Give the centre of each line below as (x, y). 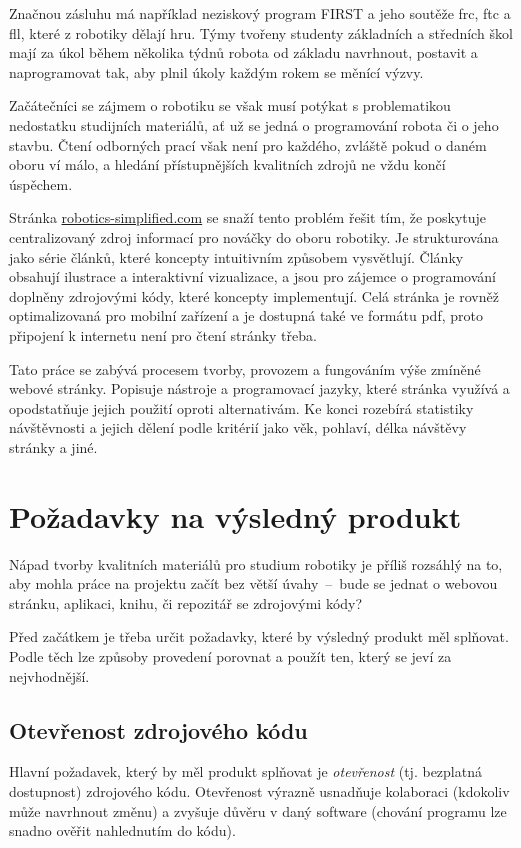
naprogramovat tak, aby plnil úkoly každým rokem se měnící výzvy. (216, 71)
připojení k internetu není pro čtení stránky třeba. (163, 334)
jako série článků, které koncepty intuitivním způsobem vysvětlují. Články (236, 256)
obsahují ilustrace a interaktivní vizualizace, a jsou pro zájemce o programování (252, 276)
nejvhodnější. (49, 675)
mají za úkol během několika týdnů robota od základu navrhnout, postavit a (243, 52)
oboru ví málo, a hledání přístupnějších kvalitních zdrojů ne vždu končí (227, 164)
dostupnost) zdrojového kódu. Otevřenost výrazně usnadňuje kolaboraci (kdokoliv (259, 790)
